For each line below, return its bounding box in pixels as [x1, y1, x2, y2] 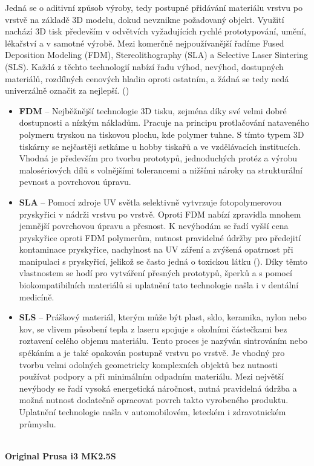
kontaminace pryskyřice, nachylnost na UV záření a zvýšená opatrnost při [19, 243, 293, 256]
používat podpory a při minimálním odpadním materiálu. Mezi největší [19, 370, 284, 383]
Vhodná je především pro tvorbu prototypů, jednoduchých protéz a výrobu [19, 152, 298, 164]
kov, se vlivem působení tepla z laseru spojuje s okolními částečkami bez [19, 322, 287, 335]
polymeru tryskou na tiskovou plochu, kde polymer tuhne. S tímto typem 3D [19, 128, 304, 140]
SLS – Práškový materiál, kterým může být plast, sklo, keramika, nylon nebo [19, 311, 307, 323]
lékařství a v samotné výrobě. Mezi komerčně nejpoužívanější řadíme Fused [5, 36, 284, 49]
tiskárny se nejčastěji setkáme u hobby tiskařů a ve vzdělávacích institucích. [19, 140, 301, 152]
